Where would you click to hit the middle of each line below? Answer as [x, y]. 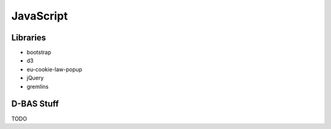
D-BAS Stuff [35, 104]
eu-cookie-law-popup [55, 69]
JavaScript [40, 16]
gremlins [38, 86]
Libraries [29, 38]
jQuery [35, 78]
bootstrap [39, 53]
